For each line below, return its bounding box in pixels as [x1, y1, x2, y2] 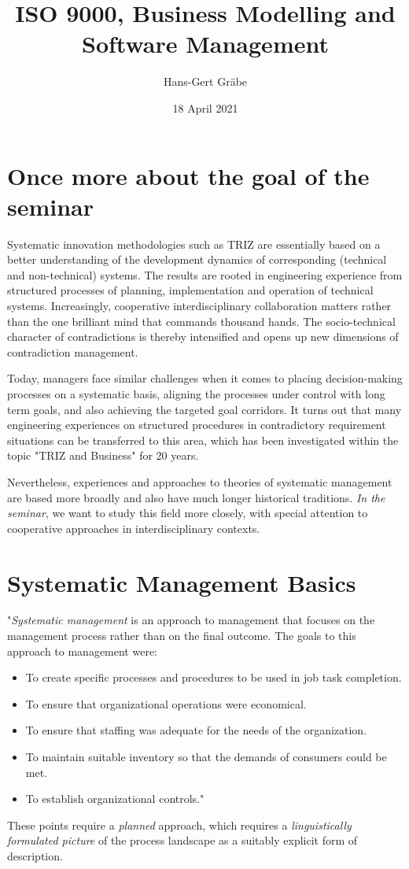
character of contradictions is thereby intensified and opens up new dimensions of [7, 328, 399, 345]
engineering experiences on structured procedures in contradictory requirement [7, 416, 386, 433]
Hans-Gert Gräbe [163, 73, 248, 90]
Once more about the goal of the [7, 159, 370, 191]
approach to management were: [7, 642, 158, 659]
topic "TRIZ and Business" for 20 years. [7, 447, 199, 464]
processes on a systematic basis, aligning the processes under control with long [7, 385, 385, 401]
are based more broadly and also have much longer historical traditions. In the [7, 489, 385, 505]
